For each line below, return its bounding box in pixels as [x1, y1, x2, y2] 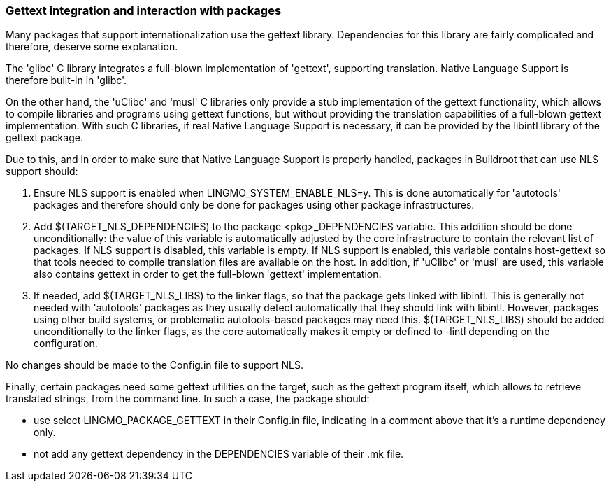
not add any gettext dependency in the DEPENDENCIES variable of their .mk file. [34, 448, 404, 460]
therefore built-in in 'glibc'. [6, 74, 127, 87]
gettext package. [6, 132, 83, 144]
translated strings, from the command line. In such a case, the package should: [6, 393, 370, 405]
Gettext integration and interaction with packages [6, 3, 282, 17]
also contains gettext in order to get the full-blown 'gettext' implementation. [34, 268, 382, 281]
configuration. [34, 337, 98, 350]
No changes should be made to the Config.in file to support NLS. [6, 359, 304, 372]
